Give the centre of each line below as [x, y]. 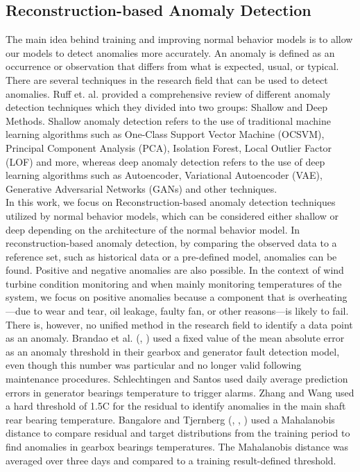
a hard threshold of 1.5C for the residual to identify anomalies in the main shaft [176, 406]
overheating [323, 297]
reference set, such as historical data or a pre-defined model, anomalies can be [171, 256]
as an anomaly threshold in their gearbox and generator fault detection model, [173, 351]
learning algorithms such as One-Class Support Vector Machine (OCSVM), [165, 134]
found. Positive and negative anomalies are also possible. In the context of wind [175, 270]
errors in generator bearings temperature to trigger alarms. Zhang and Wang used [180, 392]
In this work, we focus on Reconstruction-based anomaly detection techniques [171, 202]
